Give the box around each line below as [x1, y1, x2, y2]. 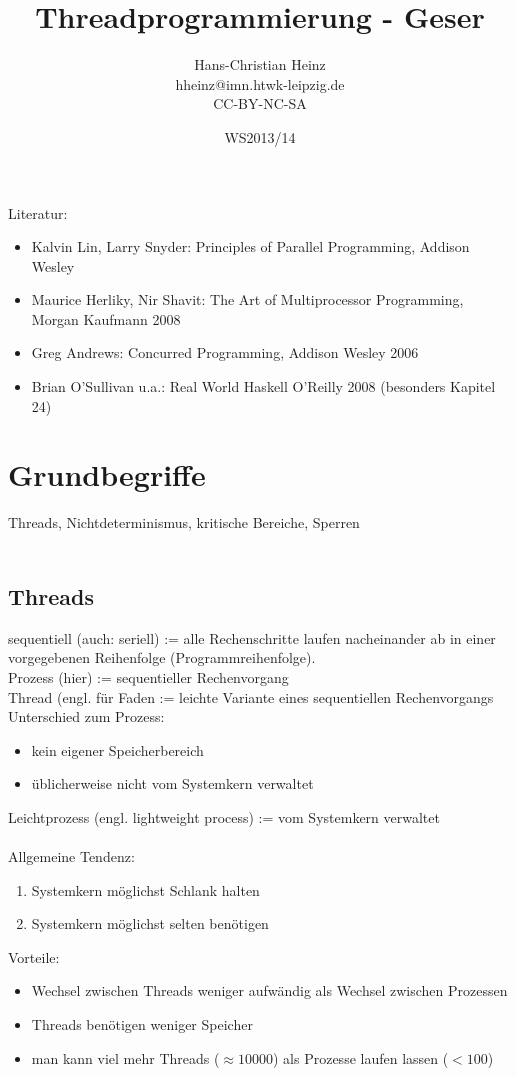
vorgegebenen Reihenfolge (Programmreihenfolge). [8, 647, 316, 668]
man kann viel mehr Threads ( [31, 1047, 220, 1068]
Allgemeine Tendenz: [8, 846, 135, 867]
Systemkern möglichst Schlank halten [31, 879, 260, 900]
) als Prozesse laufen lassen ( [272, 1047, 449, 1068]
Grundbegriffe [8, 454, 206, 495]
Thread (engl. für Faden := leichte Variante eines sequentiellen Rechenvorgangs [8, 686, 494, 707]
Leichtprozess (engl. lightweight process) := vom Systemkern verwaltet [8, 806, 440, 827]
